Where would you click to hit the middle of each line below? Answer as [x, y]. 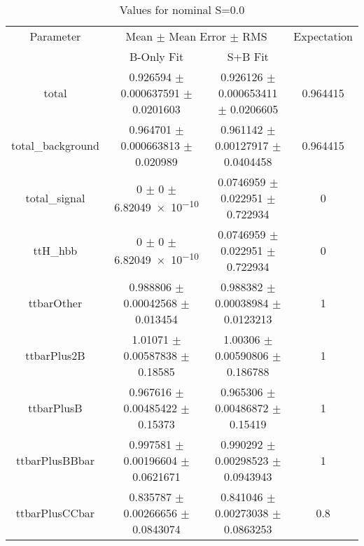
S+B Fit [248, 56]
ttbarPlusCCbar [55, 513]
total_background [55, 145]
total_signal [55, 198]
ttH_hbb [55, 250]
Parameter [55, 36]
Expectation [323, 36]
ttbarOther [55, 303]
